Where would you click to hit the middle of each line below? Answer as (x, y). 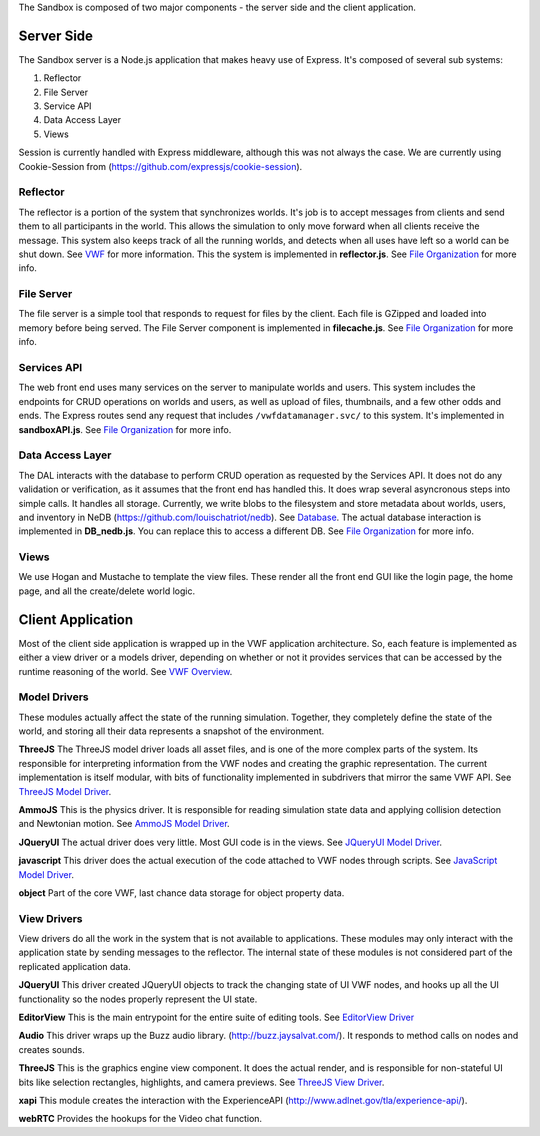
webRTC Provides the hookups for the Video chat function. (140, 1119)
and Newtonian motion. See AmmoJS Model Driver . (124, 824)
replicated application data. (74, 966)
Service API (67, 106)
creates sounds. (51, 1049)
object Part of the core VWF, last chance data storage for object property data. (181, 892)
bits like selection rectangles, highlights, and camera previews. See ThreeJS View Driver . (201, 1082)
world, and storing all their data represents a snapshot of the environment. (171, 731)
